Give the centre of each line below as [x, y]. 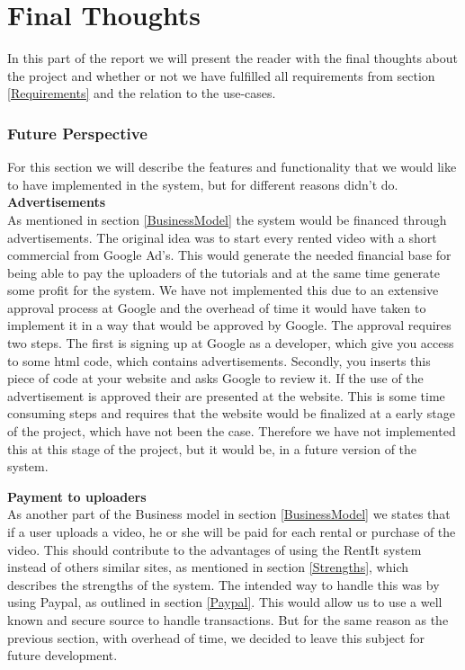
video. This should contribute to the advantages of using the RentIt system [215, 549]
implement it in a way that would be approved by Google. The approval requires [229, 325]
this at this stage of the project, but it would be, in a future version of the [212, 448]
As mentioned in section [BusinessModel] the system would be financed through [227, 219]
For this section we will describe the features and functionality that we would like [232, 167]
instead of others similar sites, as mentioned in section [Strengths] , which [208, 567]
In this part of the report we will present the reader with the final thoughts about [232, 58]
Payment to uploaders [77, 496]
